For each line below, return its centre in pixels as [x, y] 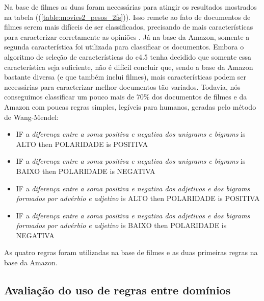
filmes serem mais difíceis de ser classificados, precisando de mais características [129, 27]
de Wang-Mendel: [31, 117]
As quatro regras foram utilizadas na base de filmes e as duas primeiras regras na [131, 252]
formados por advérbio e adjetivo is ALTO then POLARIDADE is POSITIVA [138, 198]
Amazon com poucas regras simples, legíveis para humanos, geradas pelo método [130, 106]
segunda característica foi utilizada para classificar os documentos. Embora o [124, 47]
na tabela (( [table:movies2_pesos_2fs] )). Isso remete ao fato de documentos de [127, 17]
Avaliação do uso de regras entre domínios [117, 290]
